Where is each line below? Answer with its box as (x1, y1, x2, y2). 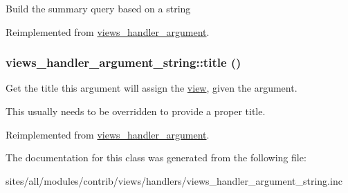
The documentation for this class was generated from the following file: (6, 150, 306, 165)
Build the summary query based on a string (6, 1, 191, 15)
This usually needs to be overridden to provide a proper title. (6, 104, 266, 118)
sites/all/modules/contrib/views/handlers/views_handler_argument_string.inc (6, 173, 342, 187)
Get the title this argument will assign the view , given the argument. (6, 81, 297, 95)
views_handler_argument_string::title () (6, 54, 241, 71)
